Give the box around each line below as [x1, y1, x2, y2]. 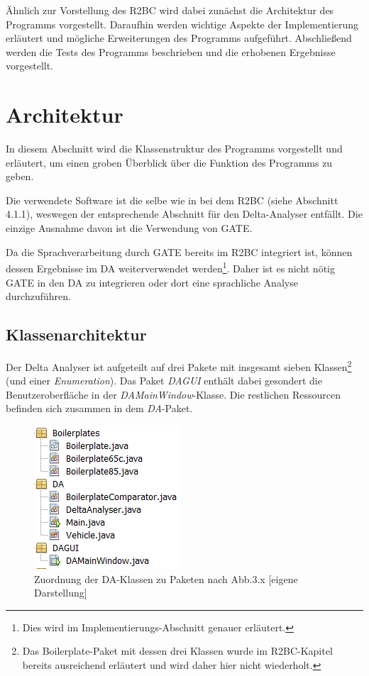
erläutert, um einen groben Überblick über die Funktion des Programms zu [6, 155, 333, 170]
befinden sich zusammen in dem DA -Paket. [6, 401, 193, 416]
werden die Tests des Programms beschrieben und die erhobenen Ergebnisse [6, 44, 336, 59]
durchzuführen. [6, 289, 71, 304]
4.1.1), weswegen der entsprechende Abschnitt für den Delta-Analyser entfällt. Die [6, 206, 363, 221]
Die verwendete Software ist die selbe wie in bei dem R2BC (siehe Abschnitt [6, 192, 338, 207]
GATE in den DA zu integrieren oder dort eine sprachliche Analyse [6, 275, 298, 289]
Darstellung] [34, 585, 87, 600]
